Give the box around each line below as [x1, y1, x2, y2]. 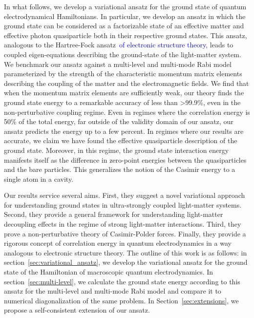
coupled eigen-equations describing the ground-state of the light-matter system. [4, 49, 241, 59]
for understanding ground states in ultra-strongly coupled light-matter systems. [4, 199, 242, 210]
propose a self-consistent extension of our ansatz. [4, 305, 150, 315]
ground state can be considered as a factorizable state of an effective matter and [4, 21, 244, 31]
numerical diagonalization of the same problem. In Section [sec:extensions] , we [4, 295, 239, 305]
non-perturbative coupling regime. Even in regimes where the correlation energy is [4, 106, 250, 117]
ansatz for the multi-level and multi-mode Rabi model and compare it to [4, 286, 221, 296]
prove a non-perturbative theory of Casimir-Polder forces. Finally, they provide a [4, 228, 246, 238]
